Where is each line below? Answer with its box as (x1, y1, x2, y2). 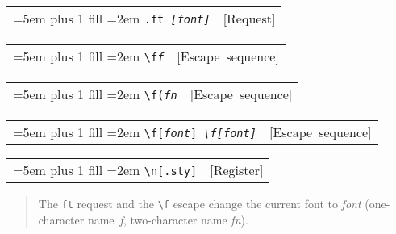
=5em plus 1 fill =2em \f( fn (13, 85, 177, 103)
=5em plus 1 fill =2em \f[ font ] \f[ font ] (13, 123, 256, 141)
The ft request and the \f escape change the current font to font (38, 195, 361, 211)
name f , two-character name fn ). (87, 211, 248, 228)
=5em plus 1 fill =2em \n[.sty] (13, 161, 198, 179)
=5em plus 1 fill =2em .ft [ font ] (13, 9, 211, 27)
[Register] (210, 161, 264, 179)
